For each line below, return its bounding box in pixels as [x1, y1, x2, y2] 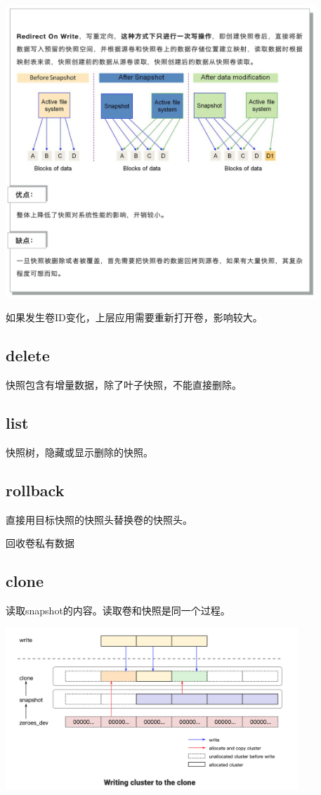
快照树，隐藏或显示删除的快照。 [6, 444, 153, 459]
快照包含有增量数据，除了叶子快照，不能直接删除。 [6, 377, 242, 392]
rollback [6, 479, 65, 500]
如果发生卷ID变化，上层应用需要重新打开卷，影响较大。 [6, 310, 263, 325]
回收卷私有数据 [6, 536, 74, 550]
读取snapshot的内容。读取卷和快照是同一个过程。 [6, 603, 230, 618]
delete [6, 344, 50, 366]
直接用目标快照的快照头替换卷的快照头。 [6, 512, 192, 526]
